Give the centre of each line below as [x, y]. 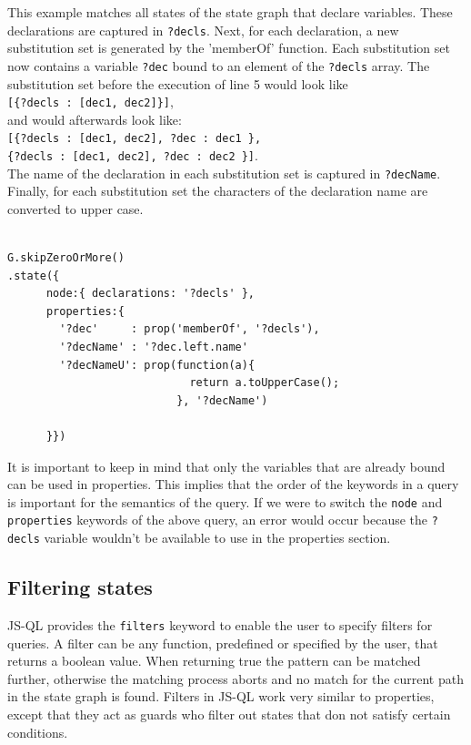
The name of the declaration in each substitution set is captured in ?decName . [224, 173]
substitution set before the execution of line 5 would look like [178, 83]
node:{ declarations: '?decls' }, [150, 294]
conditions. [38, 732]
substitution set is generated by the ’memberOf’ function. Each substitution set [229, 48]
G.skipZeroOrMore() [66, 258]
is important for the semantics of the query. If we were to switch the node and [225, 501]
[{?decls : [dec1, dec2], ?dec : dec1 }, [135, 139]
